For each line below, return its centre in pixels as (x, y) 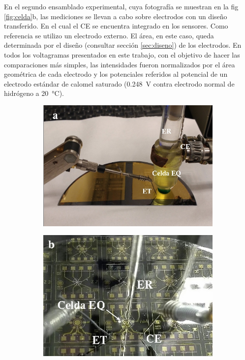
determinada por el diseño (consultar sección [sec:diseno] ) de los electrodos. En (123, 45)
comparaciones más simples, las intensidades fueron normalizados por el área (120, 64)
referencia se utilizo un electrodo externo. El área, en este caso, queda (109, 35)
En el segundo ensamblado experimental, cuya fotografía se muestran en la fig (121, 6)
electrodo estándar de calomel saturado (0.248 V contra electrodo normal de (119, 83)
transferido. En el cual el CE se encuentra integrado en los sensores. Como (116, 26)
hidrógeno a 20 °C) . (34, 93)
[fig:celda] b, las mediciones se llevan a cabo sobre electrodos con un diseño (116, 16)
